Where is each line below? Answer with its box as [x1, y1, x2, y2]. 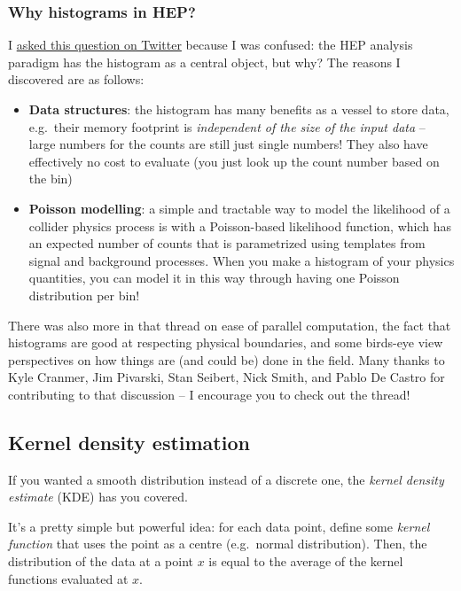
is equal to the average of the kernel [208, 552, 403, 571]
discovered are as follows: [8, 70, 145, 89]
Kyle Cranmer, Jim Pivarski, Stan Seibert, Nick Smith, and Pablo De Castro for [8, 368, 445, 386]
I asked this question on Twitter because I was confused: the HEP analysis [8, 35, 413, 54]
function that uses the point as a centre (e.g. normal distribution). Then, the [8, 534, 427, 553]
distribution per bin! [28, 285, 140, 304]
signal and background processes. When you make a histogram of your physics [28, 251, 455, 269]
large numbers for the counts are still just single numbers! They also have [28, 135, 428, 153]
